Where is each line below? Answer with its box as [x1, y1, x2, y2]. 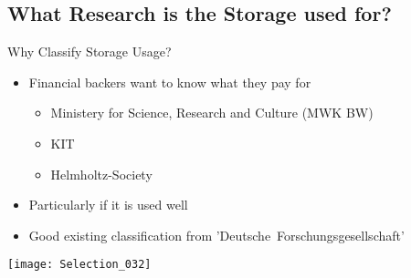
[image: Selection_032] [7, 258, 152, 272]
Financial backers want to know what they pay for [28, 72, 311, 91]
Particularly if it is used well [28, 195, 188, 214]
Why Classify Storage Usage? [7, 42, 172, 61]
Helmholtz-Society [50, 164, 153, 183]
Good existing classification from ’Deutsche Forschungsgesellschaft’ [28, 225, 405, 244]
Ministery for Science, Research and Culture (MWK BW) [50, 103, 374, 122]
